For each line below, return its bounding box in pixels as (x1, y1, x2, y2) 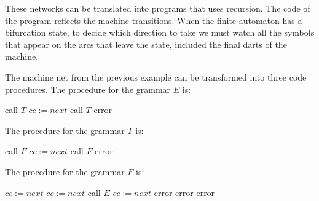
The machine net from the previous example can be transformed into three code (5, 70, 307, 83)
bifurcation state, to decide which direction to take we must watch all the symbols (5, 26, 315, 39)
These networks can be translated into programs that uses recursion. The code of (5, 2, 310, 14)
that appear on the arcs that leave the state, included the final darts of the (5, 37, 287, 50)
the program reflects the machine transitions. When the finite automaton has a (5, 14, 302, 26)
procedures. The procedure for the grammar (5, 82, 171, 95)
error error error (154, 186, 215, 199)
